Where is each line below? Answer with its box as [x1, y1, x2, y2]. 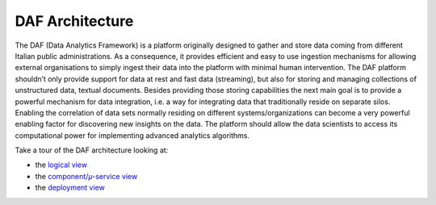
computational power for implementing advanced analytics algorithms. [15, 130, 250, 140]
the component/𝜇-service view [35, 171, 138, 181]
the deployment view [35, 182, 105, 193]
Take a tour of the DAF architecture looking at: [15, 145, 169, 155]
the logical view [35, 160, 88, 169]
